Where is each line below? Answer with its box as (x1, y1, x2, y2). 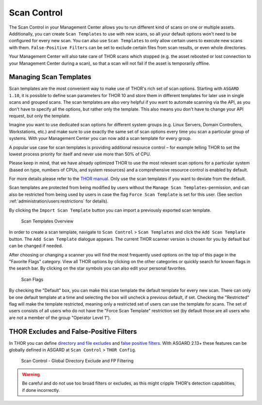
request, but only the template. (9, 113, 70, 118)
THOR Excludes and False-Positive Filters (9, 327, 137, 336)
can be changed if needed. (9, 243, 63, 249)
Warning (22, 371, 40, 377)
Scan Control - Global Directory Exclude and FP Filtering (21, 358, 134, 364)
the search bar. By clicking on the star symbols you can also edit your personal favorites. (9, 265, 187, 271)
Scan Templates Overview (21, 219, 74, 224)
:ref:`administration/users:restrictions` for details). (9, 198, 109, 204)
